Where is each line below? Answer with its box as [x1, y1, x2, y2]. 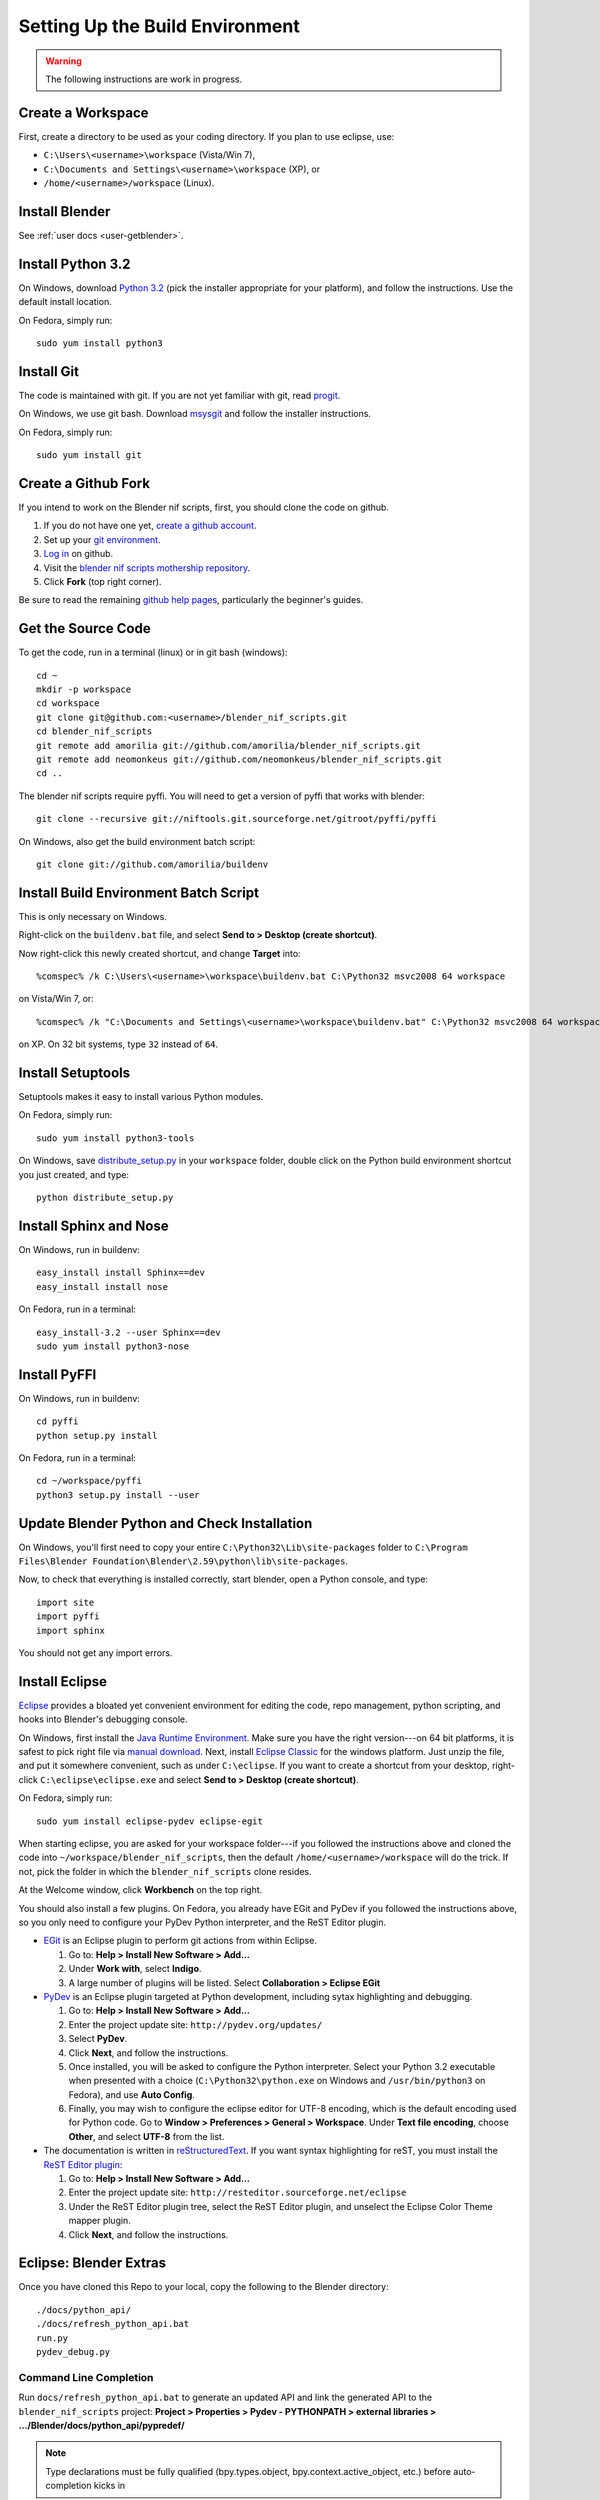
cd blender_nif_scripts [36, 726, 153, 737]
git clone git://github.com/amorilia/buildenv [36, 858, 269, 870]
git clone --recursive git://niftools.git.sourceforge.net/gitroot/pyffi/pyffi [36, 813, 437, 825]
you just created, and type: [18, 1168, 130, 1180]
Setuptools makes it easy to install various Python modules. [18, 1091, 264, 1103]
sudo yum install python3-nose [36, 1340, 190, 1352]
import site [36, 1596, 95, 1608]
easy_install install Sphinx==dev [36, 1267, 205, 1279]
